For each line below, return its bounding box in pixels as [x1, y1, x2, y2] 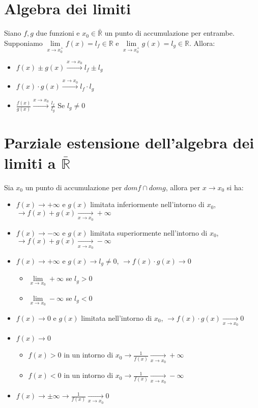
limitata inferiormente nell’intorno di [90, 199, 205, 210]
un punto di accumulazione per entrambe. [104, 28, 235, 38]
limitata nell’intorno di [81, 312, 152, 323]
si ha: [226, 182, 244, 192]
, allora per [165, 182, 200, 192]
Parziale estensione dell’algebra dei [4, 132, 254, 153]
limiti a [4, 152, 56, 173]
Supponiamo [4, 37, 43, 48]
